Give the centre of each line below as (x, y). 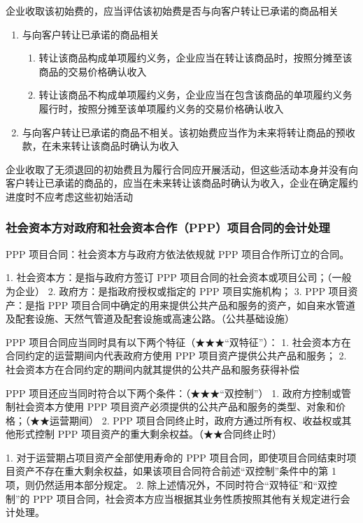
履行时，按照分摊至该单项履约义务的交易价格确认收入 (161, 108)
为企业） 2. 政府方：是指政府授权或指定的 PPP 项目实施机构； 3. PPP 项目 (177, 291)
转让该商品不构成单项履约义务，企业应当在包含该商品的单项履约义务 (195, 95)
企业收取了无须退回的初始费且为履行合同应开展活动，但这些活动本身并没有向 (182, 169)
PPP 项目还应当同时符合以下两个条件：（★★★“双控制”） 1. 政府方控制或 (173, 393)
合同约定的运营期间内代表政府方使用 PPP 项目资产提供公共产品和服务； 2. (176, 356)
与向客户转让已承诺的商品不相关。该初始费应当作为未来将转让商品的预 (184, 132)
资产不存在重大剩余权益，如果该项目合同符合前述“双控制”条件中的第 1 (176, 471)
